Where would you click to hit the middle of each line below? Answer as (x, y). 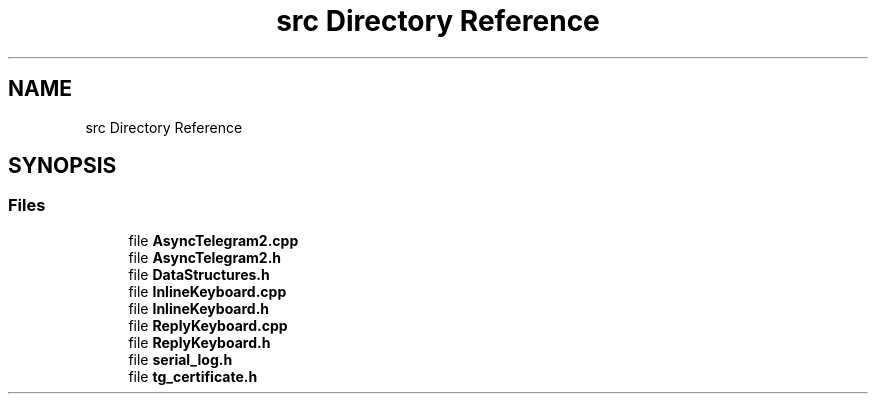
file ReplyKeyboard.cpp (208, 325)
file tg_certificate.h (193, 376)
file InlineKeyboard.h (199, 308)
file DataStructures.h (199, 274)
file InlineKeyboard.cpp (207, 291)
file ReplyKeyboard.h (199, 342)
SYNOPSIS (62, 166)
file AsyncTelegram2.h (205, 257)
